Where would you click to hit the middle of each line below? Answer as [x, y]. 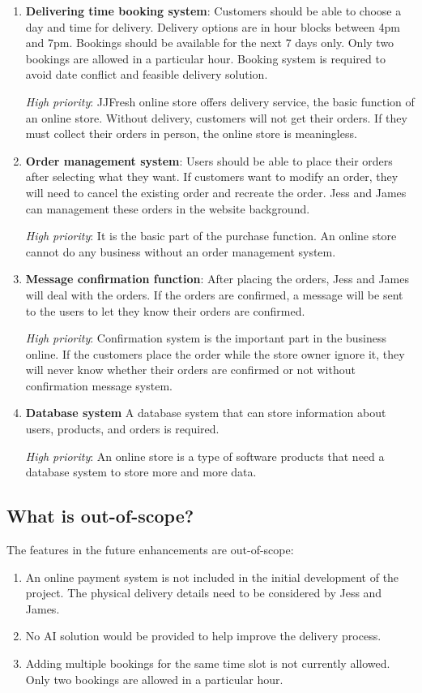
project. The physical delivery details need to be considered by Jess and [204, 593]
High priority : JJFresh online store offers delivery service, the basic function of [220, 101]
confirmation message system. [99, 385]
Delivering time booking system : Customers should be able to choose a [213, 11]
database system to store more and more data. [141, 472]
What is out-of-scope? [100, 516]
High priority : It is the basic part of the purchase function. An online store [211, 236]
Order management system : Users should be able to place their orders [209, 160]
